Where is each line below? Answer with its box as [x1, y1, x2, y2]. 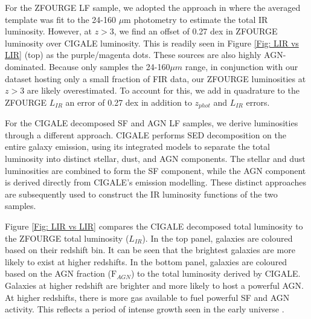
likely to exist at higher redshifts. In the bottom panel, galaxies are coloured [5, 255, 287, 268]
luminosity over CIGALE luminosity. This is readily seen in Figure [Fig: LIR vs [5, 36, 299, 49]
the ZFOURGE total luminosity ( [5, 231, 129, 244]
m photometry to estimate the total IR [124, 13, 268, 25]
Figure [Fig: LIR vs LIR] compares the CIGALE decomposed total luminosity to [5, 219, 303, 232]
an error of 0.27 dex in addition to [65, 95, 192, 108]
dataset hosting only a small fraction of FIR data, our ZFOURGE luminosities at [5, 72, 306, 85]
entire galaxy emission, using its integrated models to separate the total [5, 140, 270, 153]
